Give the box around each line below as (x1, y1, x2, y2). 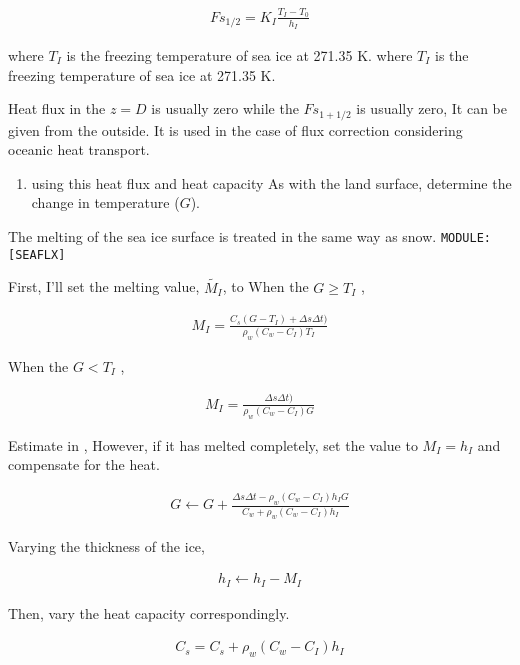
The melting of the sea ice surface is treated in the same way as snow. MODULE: (8, 226, 492, 246)
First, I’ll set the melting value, (8, 276, 200, 297)
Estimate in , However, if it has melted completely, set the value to (8, 434, 418, 455)
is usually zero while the (151, 98, 299, 119)
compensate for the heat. (8, 454, 160, 475)
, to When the (222, 276, 309, 297)
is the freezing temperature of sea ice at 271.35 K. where (66, 44, 413, 65)
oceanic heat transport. (8, 139, 150, 160)
